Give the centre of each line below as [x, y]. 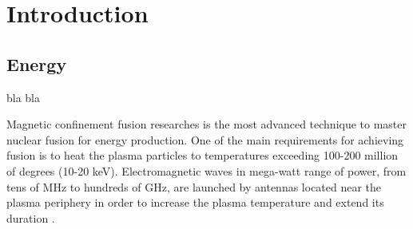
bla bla [24, 97]
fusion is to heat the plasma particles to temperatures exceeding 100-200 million [203, 155]
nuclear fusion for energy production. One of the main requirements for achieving [205, 139]
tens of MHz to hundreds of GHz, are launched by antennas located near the [194, 186]
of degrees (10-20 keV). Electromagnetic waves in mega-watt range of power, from [206, 170]
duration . [31, 217]
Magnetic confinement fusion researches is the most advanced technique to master [207, 124]
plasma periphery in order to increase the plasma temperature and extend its [195, 202]
